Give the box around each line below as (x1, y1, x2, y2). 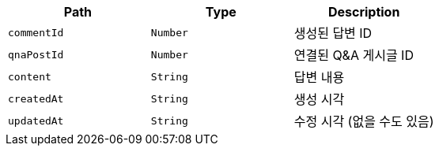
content (8, 70, 51, 83)
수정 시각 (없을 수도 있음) (293, 113, 434, 129)
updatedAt (8, 114, 64, 127)
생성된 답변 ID (293, 25, 373, 41)
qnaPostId (8, 48, 64, 61)
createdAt (8, 92, 64, 105)
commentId (8, 26, 64, 39)
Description (327, 4, 400, 20)
